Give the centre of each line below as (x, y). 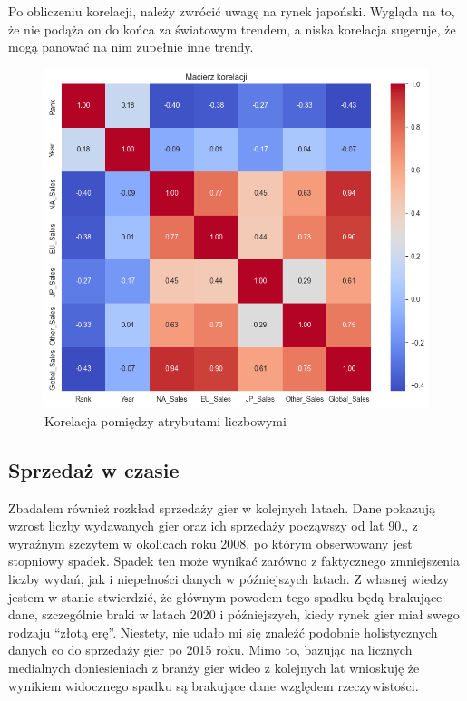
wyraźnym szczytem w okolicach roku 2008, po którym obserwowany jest (210, 543)
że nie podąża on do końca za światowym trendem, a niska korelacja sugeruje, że (232, 29)
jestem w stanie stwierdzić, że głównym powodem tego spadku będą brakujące (225, 596)
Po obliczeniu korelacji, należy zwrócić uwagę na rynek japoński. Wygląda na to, (232, 11)
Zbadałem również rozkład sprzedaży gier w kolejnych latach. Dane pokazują (222, 507)
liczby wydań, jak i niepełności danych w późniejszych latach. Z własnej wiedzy (229, 578)
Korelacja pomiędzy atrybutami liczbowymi (165, 420)
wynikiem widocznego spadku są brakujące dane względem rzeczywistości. (214, 685)
